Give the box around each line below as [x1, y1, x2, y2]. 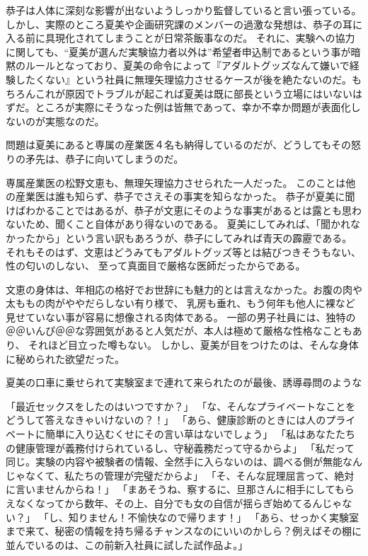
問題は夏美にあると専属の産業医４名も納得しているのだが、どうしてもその [6, 137, 351, 152]
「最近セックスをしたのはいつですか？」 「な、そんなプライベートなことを [6, 398, 356, 413]
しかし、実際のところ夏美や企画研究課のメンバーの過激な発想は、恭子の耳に [6, 16, 362, 31]
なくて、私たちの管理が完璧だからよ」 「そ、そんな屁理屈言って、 [25, 468, 335, 482]
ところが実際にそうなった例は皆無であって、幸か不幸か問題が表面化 [35, 100, 351, 115]
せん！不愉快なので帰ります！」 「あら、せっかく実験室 [98, 509, 359, 524]
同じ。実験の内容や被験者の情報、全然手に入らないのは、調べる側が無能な [6, 454, 352, 469]
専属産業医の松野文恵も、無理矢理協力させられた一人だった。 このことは [6, 175, 346, 190]
